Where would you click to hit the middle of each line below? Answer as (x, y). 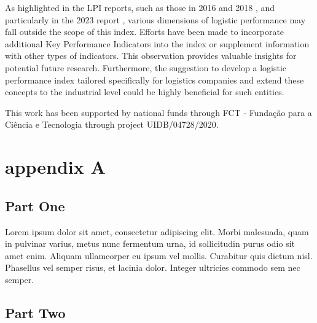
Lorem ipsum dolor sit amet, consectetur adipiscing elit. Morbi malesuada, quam (157, 231)
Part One (35, 205)
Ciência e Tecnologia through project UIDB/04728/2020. (112, 124)
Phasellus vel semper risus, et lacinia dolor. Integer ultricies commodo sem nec (153, 267)
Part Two (35, 312)
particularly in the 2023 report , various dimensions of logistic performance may (155, 19)
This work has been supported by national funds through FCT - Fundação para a (158, 112)
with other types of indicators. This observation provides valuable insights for (151, 56)
